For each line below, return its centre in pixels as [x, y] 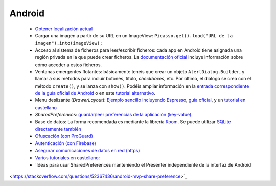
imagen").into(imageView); [69, 43]
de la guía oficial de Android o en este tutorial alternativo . [95, 93]
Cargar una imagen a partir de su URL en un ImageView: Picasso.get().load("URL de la [134, 35]
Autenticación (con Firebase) [66, 143]
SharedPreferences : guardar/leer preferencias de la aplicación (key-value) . [114, 115]
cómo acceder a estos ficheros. [68, 65]
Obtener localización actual [64, 29]
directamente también [58, 129]
